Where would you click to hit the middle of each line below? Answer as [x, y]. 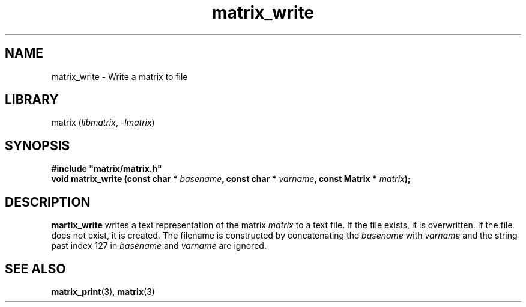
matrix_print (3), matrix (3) [103, 291]
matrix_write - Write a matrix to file [119, 76]
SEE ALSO [35, 269]
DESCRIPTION [48, 202]
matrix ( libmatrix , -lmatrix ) [103, 123]
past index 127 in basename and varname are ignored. [159, 246]
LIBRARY [32, 100]
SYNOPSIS [38, 145]
